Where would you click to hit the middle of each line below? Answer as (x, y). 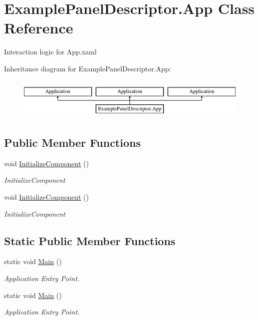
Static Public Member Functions (90, 240)
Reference (39, 28)
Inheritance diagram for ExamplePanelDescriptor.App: (88, 68)
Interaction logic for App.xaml (50, 52)
